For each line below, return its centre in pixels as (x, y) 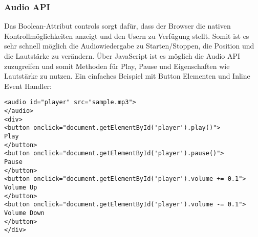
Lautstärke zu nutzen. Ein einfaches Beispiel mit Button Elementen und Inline (127, 76)
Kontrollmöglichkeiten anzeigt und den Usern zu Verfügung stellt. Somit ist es (127, 35)
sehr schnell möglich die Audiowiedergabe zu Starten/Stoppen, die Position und (129, 46)
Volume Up (21, 187)
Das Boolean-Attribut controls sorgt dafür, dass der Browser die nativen (117, 26)
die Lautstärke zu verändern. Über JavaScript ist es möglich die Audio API (122, 56)
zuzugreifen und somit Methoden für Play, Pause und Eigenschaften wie (117, 66)
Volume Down (24, 213)
